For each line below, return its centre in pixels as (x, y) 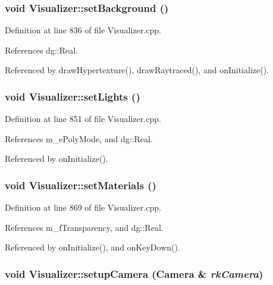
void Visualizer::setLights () (73, 96)
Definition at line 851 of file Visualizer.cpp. (83, 119)
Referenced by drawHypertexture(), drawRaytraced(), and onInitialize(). (137, 70)
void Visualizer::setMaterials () (81, 185)
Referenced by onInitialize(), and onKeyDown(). (92, 247)
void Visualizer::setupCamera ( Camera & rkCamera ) (134, 273)
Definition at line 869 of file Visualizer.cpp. (83, 207)
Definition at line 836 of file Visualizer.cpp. (83, 30)
